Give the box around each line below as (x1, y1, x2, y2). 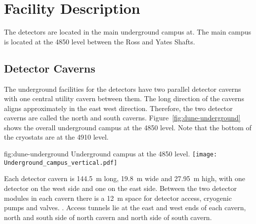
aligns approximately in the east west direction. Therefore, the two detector (4, 103, 233, 113)
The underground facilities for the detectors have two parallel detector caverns (4, 83, 241, 94)
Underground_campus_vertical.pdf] (4, 159, 118, 166)
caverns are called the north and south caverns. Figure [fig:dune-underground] (4, 112, 241, 123)
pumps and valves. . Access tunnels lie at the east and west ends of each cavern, (4, 202, 246, 213)
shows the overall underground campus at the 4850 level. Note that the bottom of (4, 122, 252, 132)
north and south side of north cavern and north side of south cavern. (4, 212, 212, 222)
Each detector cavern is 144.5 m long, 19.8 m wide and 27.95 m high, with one (4, 173, 245, 184)
